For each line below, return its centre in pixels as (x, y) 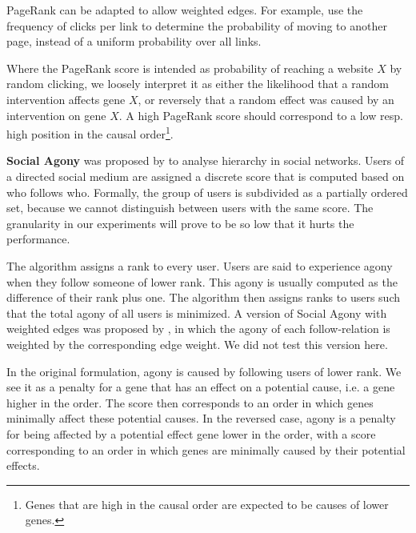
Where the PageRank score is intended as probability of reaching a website (190, 68)
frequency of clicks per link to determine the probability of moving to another (197, 25)
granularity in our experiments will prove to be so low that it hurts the (180, 223)
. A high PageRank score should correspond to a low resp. (261, 115)
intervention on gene (56, 115)
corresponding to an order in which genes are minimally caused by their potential (206, 449)
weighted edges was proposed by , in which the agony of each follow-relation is (198, 329)
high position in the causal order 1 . (90, 132)
